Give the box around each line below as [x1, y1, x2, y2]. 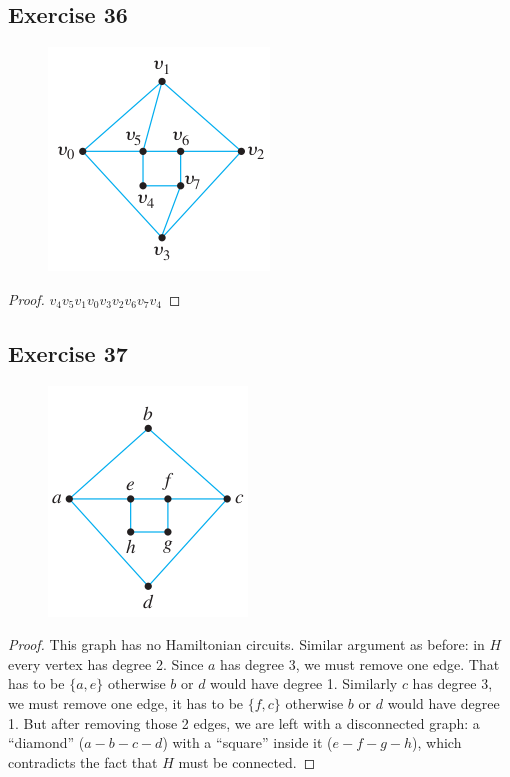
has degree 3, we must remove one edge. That [220, 653, 500, 674]
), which [412, 732, 462, 753]
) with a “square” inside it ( [162, 732, 333, 753]
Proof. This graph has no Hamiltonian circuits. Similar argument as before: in [8, 634, 485, 655]
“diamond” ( [8, 732, 85, 753]
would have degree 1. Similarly [210, 673, 398, 694]
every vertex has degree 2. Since [8, 653, 204, 674]
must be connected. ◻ [178, 751, 316, 772]
